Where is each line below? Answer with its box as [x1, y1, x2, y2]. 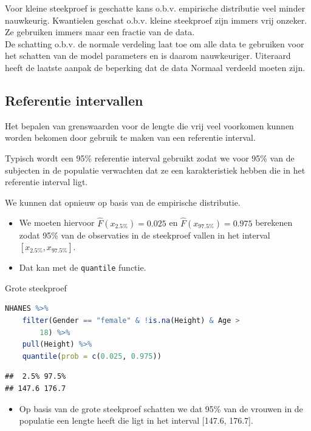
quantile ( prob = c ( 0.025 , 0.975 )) [22, 351, 162, 361]
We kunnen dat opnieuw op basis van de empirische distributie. [5, 195, 241, 208]
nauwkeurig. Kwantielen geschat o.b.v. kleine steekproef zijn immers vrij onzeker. [5, 13, 307, 26]
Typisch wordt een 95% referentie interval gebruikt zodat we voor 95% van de [5, 151, 295, 164]
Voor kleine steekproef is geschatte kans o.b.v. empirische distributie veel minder [5, 2, 306, 14]
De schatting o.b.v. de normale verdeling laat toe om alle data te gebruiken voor [5, 37, 304, 50]
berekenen [255, 216, 293, 229]
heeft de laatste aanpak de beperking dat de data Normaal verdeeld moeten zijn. [5, 61, 306, 73]
